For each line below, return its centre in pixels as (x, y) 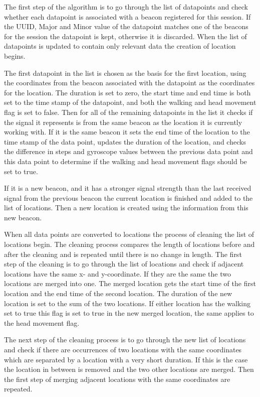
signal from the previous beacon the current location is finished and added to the (128, 197)
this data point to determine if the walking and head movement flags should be (125, 161)
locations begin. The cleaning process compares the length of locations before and (129, 244)
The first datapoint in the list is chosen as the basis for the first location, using (125, 73)
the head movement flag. (42, 322)
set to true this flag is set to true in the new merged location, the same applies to (129, 313)
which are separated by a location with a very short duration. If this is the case (126, 359)
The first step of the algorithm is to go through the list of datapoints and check (126, 7)
